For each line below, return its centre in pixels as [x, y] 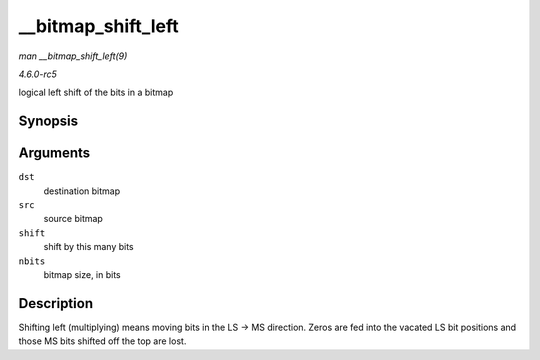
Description [56, 303]
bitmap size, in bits [82, 274]
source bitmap [73, 219]
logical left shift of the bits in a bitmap [96, 92]
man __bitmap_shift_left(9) [73, 56]
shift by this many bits [88, 247]
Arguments [54, 153]
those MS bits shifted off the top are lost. [102, 341]
